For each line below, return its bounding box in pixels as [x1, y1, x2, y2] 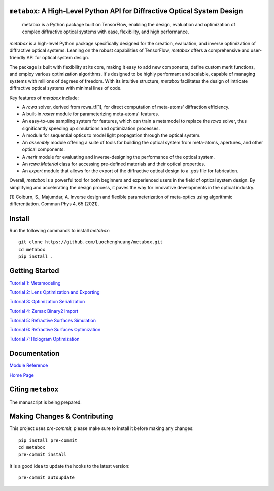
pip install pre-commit [18, 437, 78, 443]
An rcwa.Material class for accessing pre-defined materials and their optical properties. [22, 161, 205, 167]
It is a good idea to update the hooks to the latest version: [9, 463, 130, 469]
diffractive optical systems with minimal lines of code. [9, 85, 122, 91]
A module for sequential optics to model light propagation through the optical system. [22, 132, 201, 138]
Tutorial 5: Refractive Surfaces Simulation [9, 317, 96, 323]
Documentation [9, 349, 60, 358]
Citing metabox [9, 385, 59, 394]
